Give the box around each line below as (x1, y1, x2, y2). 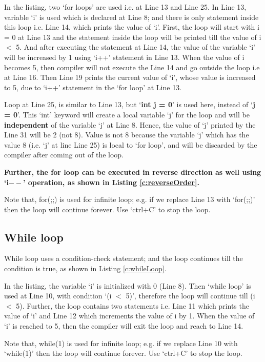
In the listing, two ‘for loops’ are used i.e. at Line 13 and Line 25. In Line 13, (4, 2, 247, 12)
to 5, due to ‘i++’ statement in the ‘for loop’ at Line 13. (4, 82, 182, 92)
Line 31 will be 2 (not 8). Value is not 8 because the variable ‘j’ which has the (4, 129, 249, 140)
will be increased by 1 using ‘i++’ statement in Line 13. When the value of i (4, 51, 244, 62)
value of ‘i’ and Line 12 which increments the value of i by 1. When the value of (4, 310, 255, 321)
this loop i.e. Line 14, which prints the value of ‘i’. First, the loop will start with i (4, 22, 259, 32)
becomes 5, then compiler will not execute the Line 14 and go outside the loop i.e (4, 62, 260, 72)
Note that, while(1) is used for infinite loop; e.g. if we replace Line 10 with (4, 337, 238, 348)
